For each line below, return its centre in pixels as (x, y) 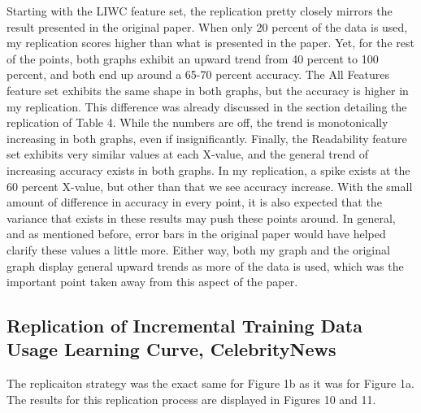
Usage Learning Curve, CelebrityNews (171, 349)
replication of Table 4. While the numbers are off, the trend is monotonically (197, 122)
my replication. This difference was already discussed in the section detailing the (207, 106)
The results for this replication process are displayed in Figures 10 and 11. (191, 399)
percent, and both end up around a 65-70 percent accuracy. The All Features (198, 74)
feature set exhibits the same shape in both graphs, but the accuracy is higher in (208, 90)
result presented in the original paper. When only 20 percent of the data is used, (207, 26)
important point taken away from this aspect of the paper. (152, 282)
